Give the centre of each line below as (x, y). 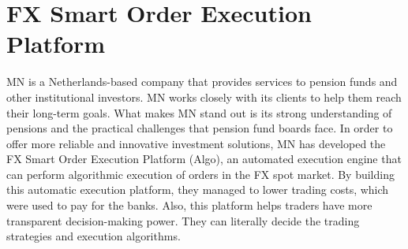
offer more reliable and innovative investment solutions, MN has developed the (196, 143)
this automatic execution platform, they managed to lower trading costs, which (198, 190)
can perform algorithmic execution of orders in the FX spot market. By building (200, 174)
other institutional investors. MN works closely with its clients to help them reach (204, 97)
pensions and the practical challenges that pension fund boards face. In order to (200, 128)
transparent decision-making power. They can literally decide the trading (183, 220)
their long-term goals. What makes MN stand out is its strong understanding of (199, 112)
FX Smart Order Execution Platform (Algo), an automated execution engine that (204, 159)
